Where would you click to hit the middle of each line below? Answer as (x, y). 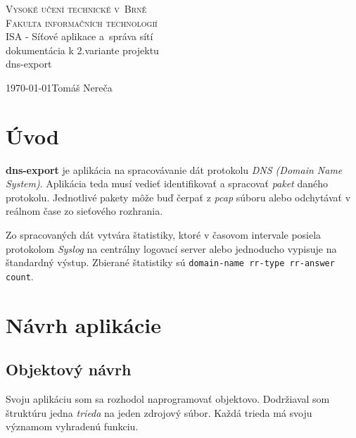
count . (20, 276)
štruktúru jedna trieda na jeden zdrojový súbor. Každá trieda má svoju (159, 412)
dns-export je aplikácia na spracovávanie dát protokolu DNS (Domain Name (174, 169)
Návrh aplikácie (83, 324)
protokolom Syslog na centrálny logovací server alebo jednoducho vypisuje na (171, 248)
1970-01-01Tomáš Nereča (59, 87)
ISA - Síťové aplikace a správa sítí (80, 36)
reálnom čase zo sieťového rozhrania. (84, 211)
